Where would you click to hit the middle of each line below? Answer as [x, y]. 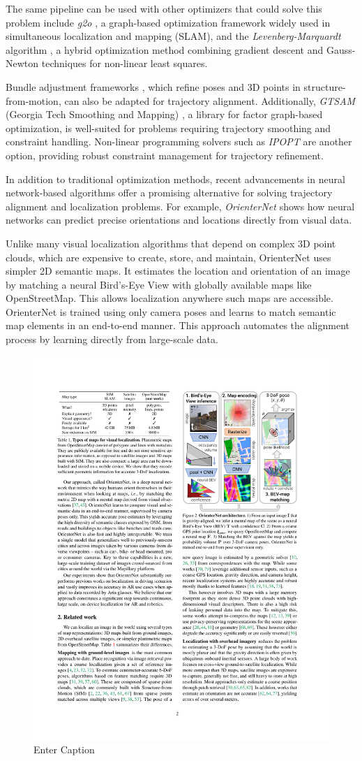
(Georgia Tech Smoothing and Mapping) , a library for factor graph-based [164, 114]
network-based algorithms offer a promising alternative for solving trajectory [169, 193]
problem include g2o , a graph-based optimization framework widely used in [168, 22]
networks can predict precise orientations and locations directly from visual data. [179, 220]
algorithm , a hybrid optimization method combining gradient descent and [165, 49]
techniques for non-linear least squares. [125, 63]
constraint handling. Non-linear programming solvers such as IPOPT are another [179, 142]
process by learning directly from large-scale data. [112, 339]
